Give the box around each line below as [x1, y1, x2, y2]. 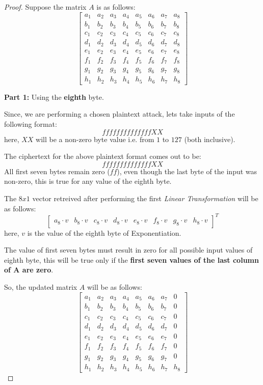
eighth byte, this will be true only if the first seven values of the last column [4, 254, 259, 265]
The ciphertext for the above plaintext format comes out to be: [4, 151, 201, 161]
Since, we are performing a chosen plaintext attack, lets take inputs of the [4, 108, 235, 119]
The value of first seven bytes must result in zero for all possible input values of [4, 244, 253, 255]
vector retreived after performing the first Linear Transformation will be [32, 193, 258, 203]
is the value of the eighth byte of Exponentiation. [27, 227, 181, 238]
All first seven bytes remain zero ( [4, 166, 110, 176]
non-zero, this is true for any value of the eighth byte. [4, 176, 172, 186]
